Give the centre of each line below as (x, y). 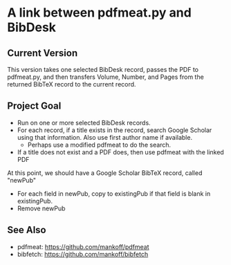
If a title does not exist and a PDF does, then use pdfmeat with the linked (121, 152)
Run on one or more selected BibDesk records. (84, 122)
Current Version (43, 53)
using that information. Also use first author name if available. (104, 137)
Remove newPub (41, 208)
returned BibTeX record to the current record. (72, 84)
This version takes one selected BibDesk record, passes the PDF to (103, 70)
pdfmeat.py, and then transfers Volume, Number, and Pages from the (105, 77)
